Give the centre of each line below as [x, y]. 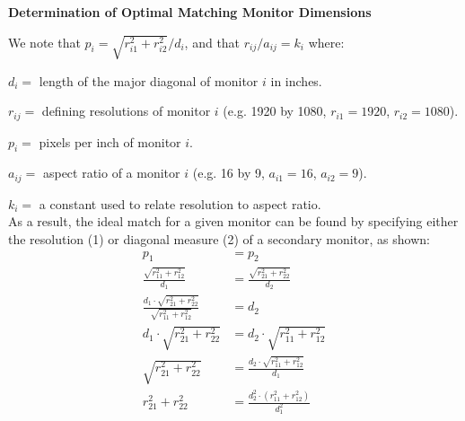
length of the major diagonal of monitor [149, 80]
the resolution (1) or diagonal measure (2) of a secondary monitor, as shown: [219, 239]
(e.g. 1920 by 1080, [275, 111]
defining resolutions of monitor [126, 111]
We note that [44, 42]
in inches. [296, 80]
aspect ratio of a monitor [111, 173]
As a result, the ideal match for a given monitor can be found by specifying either [233, 221]
